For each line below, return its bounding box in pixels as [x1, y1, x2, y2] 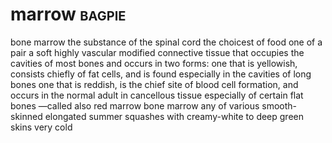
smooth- [261, 99, 298, 112]
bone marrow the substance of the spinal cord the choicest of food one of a [10, 36, 323, 48]
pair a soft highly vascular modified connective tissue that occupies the [10, 46, 305, 58]
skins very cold [10, 121, 73, 133]
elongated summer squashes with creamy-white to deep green [44, 110, 305, 122]
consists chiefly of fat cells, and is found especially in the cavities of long [10, 68, 312, 80]
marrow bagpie [10, 3, 127, 26]
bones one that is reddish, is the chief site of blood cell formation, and [10, 78, 299, 90]
